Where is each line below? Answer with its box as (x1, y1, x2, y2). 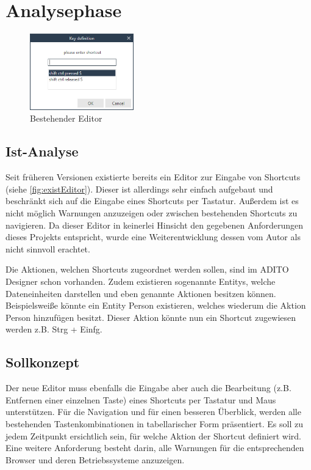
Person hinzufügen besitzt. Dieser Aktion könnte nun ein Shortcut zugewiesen (5, 310, 296, 323)
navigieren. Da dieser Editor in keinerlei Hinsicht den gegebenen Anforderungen (5, 218, 304, 231)
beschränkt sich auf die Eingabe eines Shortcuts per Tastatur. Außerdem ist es (5, 194, 299, 207)
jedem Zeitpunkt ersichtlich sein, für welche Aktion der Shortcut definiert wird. (5, 429, 301, 442)
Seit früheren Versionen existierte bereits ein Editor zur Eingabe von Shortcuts (5, 171, 301, 183)
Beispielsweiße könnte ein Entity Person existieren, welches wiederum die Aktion (5, 299, 306, 312)
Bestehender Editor (30, 112, 102, 125)
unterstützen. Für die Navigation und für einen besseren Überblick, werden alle (5, 405, 301, 418)
